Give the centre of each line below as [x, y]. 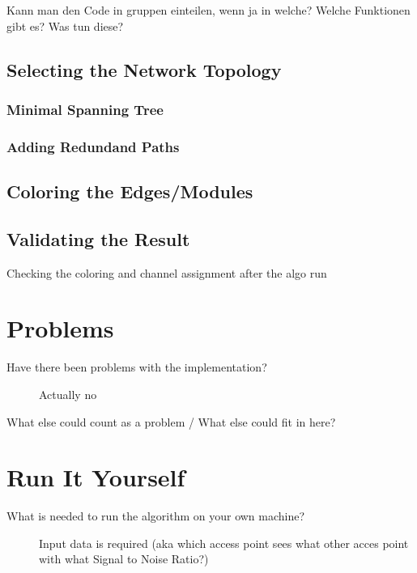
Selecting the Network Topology [144, 69]
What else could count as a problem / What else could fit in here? [171, 421]
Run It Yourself [96, 477]
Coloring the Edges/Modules [130, 191]
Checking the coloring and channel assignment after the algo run [167, 272]
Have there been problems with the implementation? [137, 367]
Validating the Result [98, 238]
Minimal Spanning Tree [85, 109]
